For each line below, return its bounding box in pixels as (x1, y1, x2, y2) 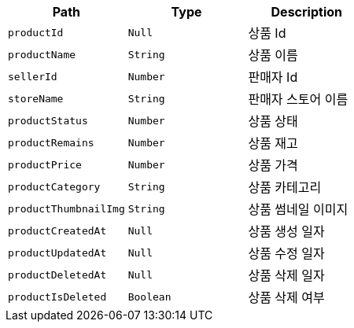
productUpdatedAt (8, 246, 107, 259)
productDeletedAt (8, 268, 107, 281)
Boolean (127, 290, 171, 303)
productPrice (8, 158, 82, 171)
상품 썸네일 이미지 (248, 201, 348, 217)
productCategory (8, 180, 101, 193)
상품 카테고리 (248, 179, 322, 195)
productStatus (8, 114, 88, 127)
